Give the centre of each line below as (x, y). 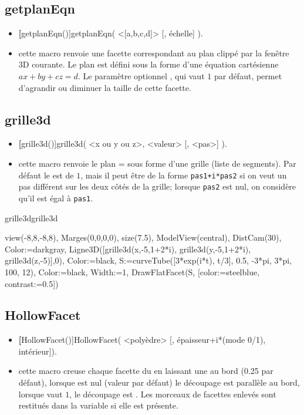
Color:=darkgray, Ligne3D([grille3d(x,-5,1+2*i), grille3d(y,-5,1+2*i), (128, 249)
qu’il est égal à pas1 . (56, 198)
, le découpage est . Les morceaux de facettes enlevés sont (173, 394)
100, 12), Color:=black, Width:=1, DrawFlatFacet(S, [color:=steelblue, (132, 271)
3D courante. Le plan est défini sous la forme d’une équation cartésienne (148, 64)
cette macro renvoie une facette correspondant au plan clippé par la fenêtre (154, 53)
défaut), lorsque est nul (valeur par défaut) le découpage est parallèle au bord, (159, 382)
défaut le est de (46, 175)
